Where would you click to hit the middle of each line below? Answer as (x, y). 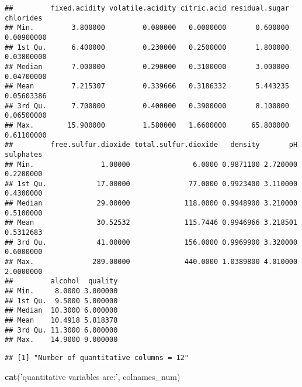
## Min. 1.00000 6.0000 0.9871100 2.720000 (151, 164)
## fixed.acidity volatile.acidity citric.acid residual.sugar (147, 8)
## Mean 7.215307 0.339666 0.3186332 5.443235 (147, 86)
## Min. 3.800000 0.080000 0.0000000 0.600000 (147, 28)
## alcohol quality (61, 281)
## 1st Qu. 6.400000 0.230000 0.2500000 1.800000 (147, 47)
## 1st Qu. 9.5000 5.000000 (61, 301)
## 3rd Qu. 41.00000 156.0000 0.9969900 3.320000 (151, 242)
